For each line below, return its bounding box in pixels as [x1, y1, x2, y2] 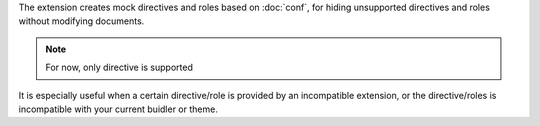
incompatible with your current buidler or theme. [18, 103, 219, 115]
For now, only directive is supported [45, 61, 194, 74]
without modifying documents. [18, 15, 145, 27]
